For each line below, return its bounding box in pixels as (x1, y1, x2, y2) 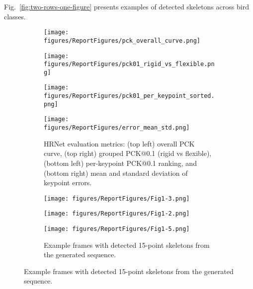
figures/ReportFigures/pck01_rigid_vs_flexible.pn (44, 61, 215, 68)
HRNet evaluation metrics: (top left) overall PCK (44, 138, 195, 148)
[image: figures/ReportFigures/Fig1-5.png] (44, 225, 190, 233)
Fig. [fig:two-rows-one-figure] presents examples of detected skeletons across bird (4, 1, 249, 11)
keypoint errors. (44, 177, 92, 188)
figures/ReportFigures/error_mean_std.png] (44, 124, 190, 132)
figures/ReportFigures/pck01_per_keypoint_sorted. (44, 92, 215, 100)
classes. (4, 11, 26, 21)
